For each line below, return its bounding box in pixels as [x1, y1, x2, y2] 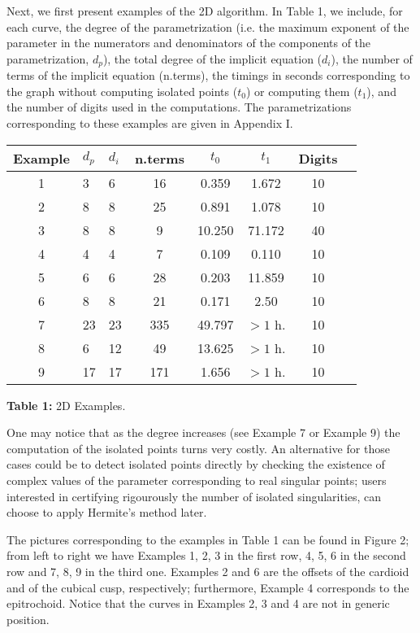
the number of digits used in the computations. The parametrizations [6, 98, 352, 116]
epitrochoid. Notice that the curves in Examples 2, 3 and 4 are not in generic [6, 595, 390, 612]
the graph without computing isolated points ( [6, 82, 238, 99]
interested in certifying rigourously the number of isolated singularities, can [6, 487, 382, 504]
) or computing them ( [245, 82, 358, 99]
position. [6, 610, 50, 627]
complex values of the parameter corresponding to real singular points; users [6, 471, 387, 488]
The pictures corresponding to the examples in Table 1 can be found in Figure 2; [6, 530, 409, 548]
